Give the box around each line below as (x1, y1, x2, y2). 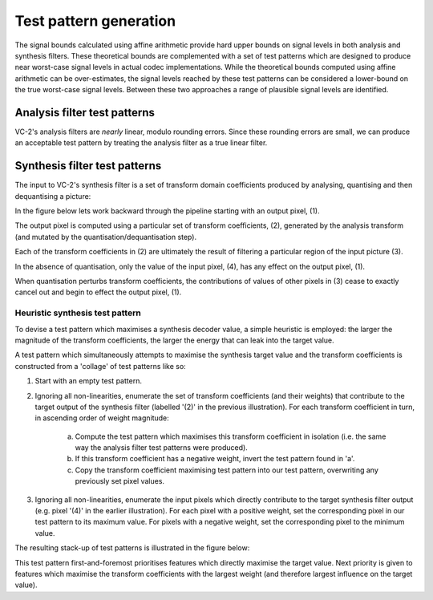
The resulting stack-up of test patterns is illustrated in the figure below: (14, 543, 250, 553)
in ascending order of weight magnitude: (34, 413, 170, 423)
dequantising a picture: (14, 191, 91, 201)
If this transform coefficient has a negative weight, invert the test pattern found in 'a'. (75, 454, 355, 464)
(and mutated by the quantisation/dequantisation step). (14, 232, 196, 241)
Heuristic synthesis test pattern (14, 307, 142, 318)
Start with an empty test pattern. (34, 376, 142, 386)
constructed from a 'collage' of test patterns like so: (14, 361, 186, 371)
